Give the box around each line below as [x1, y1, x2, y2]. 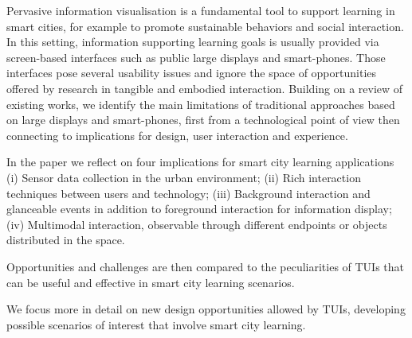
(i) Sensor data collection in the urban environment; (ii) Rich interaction [6, 169, 361, 185]
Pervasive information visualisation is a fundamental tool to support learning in [6, 2, 395, 18]
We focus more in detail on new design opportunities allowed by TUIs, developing [6, 301, 406, 317]
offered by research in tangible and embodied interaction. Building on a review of [6, 80, 403, 96]
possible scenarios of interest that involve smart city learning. [6, 316, 306, 332]
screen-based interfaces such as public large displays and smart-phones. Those [6, 49, 386, 65]
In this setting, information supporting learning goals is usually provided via [6, 33, 379, 50]
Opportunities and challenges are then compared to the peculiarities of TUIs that [6, 258, 405, 274]
